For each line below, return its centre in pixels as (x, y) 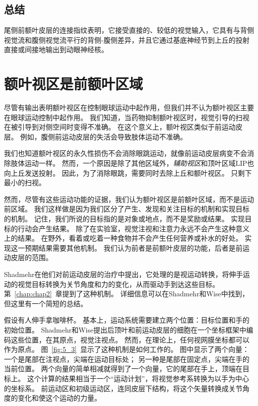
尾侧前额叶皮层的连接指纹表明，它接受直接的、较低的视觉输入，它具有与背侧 (129, 30)
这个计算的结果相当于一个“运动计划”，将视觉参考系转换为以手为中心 (138, 378)
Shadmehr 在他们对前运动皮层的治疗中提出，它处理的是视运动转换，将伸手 (124, 274)
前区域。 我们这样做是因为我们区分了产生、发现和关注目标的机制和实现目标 (127, 209)
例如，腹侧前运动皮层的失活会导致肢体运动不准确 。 (103, 136)
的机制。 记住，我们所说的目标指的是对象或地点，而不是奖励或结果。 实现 (125, 219)
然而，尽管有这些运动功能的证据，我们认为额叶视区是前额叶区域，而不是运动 (129, 199)
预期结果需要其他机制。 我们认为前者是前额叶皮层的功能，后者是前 (133, 247)
